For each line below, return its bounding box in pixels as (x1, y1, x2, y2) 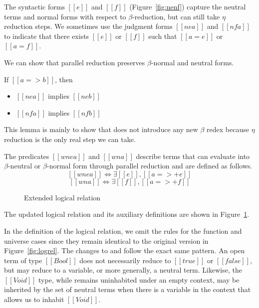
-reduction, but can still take (132, 11, 220, 21)
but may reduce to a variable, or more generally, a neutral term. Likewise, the (4, 265, 242, 275)
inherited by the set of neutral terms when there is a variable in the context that (4, 284, 251, 295)
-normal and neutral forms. (151, 57, 234, 67)
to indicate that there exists (4, 30, 89, 41)
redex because (207, 124, 249, 135)
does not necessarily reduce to (79, 255, 171, 265)
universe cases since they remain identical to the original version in (4, 235, 209, 246)
